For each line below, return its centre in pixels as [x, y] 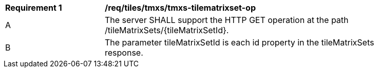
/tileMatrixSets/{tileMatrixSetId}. [167, 30]
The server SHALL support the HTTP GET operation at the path [227, 20]
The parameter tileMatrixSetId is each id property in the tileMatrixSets [240, 42]
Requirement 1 [34, 8]
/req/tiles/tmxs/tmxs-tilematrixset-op [180, 8]
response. [124, 53]
